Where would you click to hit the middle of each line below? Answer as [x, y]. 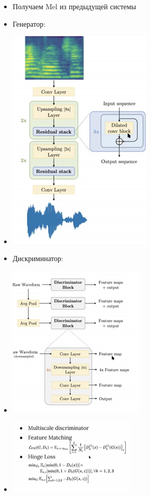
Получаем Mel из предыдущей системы [74, 6]
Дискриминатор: [38, 258]
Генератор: [29, 23]
